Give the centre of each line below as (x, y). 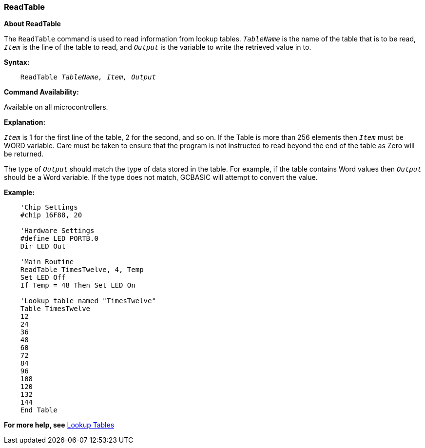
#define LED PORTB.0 (59, 239)
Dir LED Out (43, 246)
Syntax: (17, 62)
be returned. (24, 154)
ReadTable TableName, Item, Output (88, 77)
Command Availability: (41, 92)
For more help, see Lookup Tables (59, 425)
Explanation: (25, 122)
